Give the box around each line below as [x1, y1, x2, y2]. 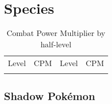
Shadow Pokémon [4, 88, 95, 103]
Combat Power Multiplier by [6, 27, 106, 39]
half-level [40, 38, 72, 50]
